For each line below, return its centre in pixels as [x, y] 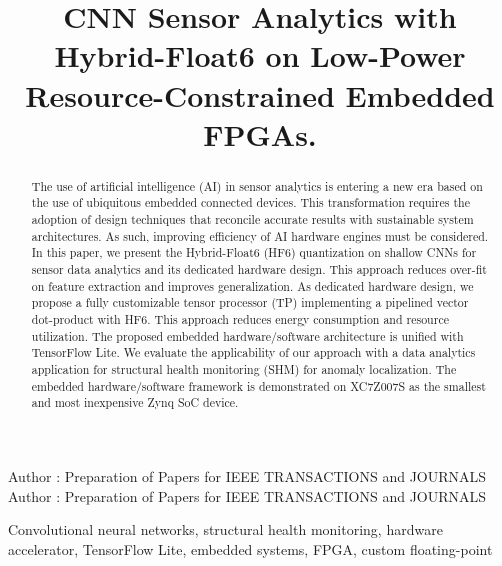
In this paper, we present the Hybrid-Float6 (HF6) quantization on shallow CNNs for [254, 252]
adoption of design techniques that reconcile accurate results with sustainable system [252, 219]
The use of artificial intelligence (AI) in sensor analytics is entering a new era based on [257, 185]
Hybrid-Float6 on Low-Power [260, 55]
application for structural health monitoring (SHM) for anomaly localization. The [244, 368]
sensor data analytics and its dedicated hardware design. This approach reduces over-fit [259, 269]
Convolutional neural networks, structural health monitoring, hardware [225, 529]
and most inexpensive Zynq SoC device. [135, 402]
